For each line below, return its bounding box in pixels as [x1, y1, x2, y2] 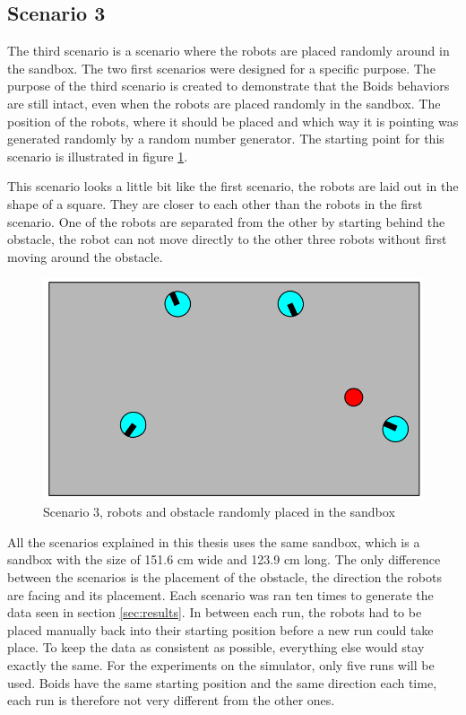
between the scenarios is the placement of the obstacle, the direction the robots [7, 567, 443, 586]
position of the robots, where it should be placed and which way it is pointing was [7, 111, 459, 130]
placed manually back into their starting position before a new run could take [7, 620, 434, 639]
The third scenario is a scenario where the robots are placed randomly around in [7, 41, 450, 60]
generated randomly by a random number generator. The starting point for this [7, 129, 444, 148]
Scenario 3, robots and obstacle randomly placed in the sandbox [43, 502, 395, 521]
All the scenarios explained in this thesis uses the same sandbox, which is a [7, 532, 420, 551]
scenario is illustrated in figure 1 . [7, 146, 188, 165]
